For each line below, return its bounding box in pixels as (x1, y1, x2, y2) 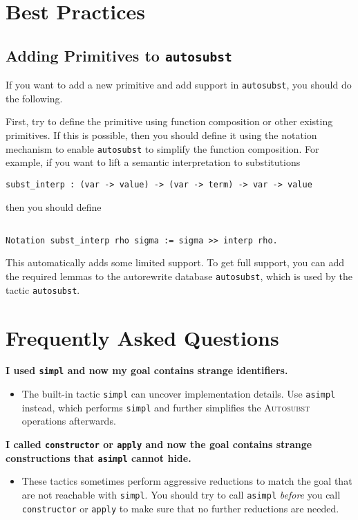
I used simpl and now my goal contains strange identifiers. (6, 363, 288, 378)
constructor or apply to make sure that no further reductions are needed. (21, 501, 339, 515)
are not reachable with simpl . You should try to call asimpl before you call (21, 487, 341, 501)
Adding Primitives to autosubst (6, 44, 232, 66)
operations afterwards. (21, 414, 116, 428)
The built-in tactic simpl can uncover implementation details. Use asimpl (21, 387, 336, 401)
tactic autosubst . (6, 282, 80, 297)
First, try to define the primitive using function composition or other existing (6, 114, 333, 129)
